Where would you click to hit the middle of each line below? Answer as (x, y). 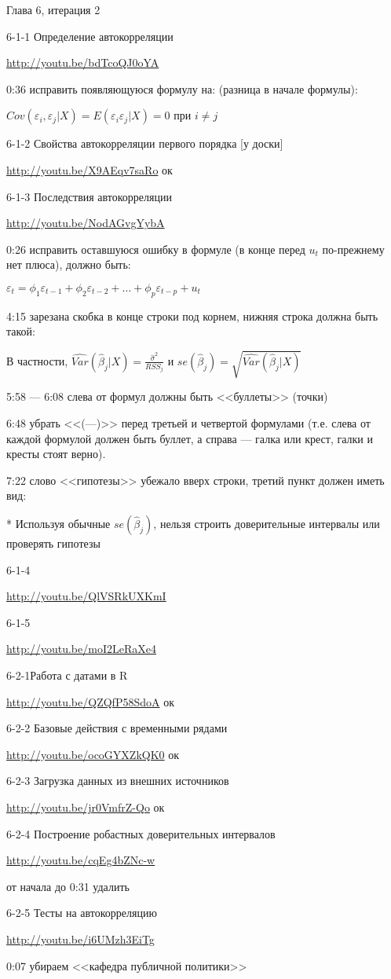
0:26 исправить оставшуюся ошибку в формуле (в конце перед (156, 249)
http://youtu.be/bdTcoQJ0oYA (83, 62)
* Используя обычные (58, 524)
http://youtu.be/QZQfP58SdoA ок (90, 701)
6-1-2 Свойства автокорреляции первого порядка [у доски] (145, 143)
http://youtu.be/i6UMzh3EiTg (80, 939)
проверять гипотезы (53, 543)
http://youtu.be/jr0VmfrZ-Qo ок (86, 807)
